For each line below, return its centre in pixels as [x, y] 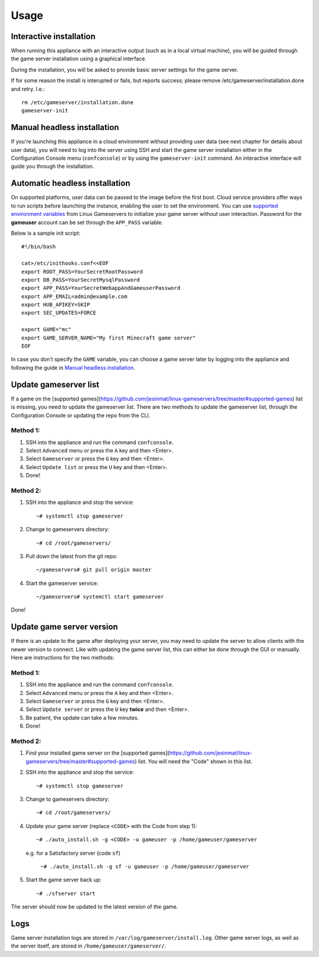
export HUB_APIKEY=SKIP [56, 305]
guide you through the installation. [53, 166]
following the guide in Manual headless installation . [73, 367]
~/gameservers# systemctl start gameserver [100, 597]
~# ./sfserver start [66, 893]
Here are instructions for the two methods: [63, 658]
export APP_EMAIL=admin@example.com [74, 296]
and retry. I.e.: [28, 89]
